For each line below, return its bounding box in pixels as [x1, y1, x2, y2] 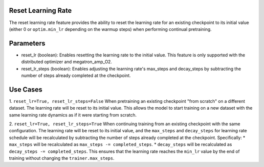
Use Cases [9, 85, 43, 94]
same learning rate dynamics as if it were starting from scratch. [9, 112, 137, 118]
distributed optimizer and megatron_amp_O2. [21, 59, 112, 65]
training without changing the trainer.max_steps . [9, 155, 114, 161]
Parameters [9, 39, 45, 48]
